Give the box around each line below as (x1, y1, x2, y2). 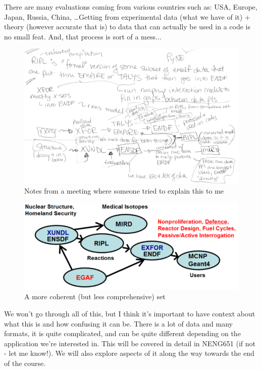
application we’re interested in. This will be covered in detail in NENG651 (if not (4, 338, 255, 348)
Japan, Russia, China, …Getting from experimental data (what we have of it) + (4, 11, 250, 22)
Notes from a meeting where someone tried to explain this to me (24, 186, 224, 196)
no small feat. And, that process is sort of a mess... (4, 31, 162, 41)
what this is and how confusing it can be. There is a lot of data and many (4, 318, 233, 329)
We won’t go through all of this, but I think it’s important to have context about (4, 308, 255, 319)
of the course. (4, 358, 46, 368)
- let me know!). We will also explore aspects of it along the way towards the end (4, 348, 254, 358)
